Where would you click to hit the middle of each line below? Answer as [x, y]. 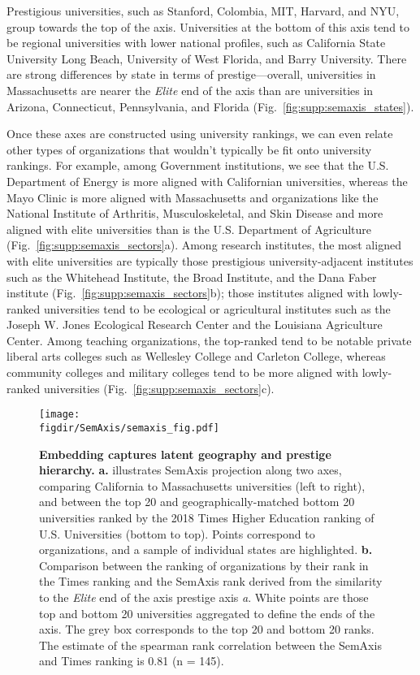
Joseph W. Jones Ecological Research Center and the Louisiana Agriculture [195, 325]
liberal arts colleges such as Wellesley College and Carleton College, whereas [196, 356]
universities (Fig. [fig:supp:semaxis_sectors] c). [159, 388]
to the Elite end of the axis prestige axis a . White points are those [204, 597]
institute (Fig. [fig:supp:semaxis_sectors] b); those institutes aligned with [188, 293]
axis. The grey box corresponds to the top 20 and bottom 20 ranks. [207, 629]
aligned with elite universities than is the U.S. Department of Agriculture [189, 229]
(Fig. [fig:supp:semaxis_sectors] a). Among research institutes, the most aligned [204, 245]
